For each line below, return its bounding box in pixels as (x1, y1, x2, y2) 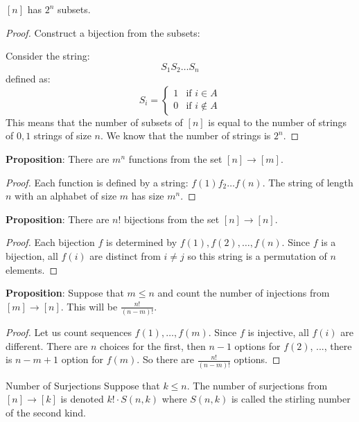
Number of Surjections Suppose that (6, 378, 160, 392)
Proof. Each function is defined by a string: (6, 175, 189, 189)
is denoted (60, 392, 104, 406)
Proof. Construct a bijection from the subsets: (6, 25, 200, 39)
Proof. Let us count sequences (6, 325, 132, 340)
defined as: (6, 71, 51, 86)
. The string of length (262, 175, 353, 189)
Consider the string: (6, 49, 90, 63)
